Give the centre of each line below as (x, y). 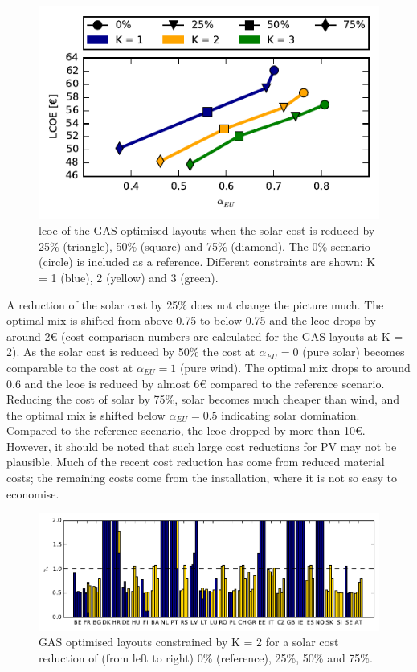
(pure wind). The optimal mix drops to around (295, 367)
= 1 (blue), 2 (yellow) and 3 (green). (129, 277)
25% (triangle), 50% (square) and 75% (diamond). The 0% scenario (204, 246)
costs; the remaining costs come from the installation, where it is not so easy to (202, 478)
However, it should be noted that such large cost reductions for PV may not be (202, 446)
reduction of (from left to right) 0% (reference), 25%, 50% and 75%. (206, 657)
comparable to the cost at (70, 367)
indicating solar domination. (290, 414)
